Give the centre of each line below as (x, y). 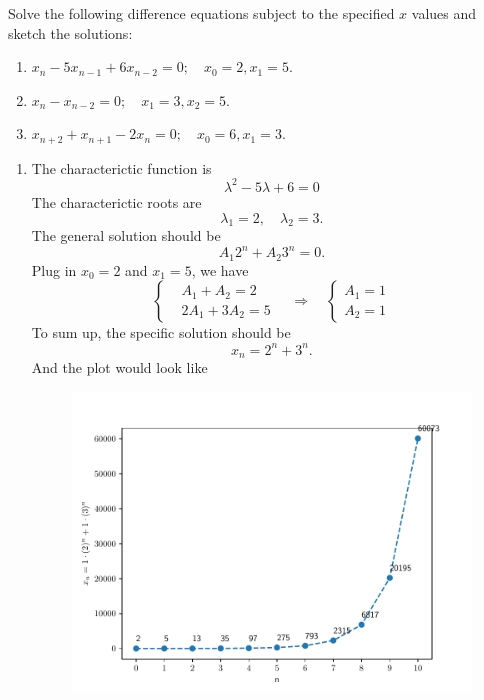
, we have (220, 269)
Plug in (54, 269)
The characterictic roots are (116, 201)
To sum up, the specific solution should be (161, 332)
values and (444, 13)
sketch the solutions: (70, 32)
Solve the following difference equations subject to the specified (201, 13)
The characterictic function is (121, 167)
